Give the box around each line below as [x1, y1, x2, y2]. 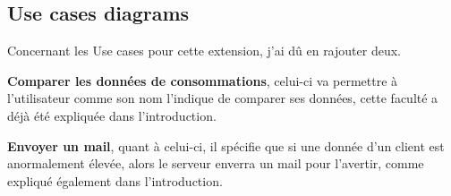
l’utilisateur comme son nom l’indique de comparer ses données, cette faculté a [7, 89, 438, 107]
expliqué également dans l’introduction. [7, 171, 223, 190]
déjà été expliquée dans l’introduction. [7, 106, 217, 124]
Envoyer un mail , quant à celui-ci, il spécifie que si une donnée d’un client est [7, 136, 445, 155]
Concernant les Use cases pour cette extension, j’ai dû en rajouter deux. [7, 41, 401, 60]
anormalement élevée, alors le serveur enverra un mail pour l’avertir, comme [7, 154, 424, 173]
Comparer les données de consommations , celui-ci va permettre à [7, 71, 398, 89]
